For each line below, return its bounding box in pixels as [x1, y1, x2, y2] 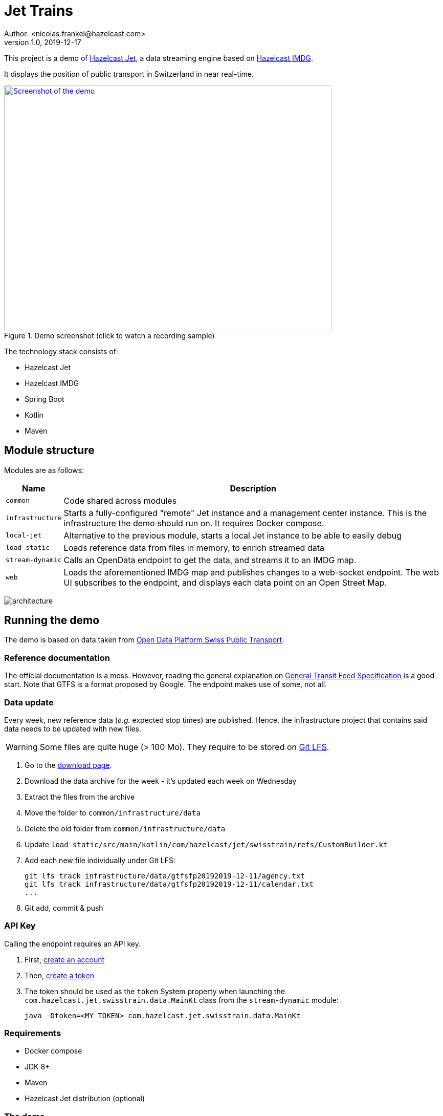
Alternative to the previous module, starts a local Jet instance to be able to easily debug [63, 530, 402, 541]
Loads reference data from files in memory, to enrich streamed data [63, 542, 324, 553]
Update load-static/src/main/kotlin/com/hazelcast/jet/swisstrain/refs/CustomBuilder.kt [25, 840, 388, 849]
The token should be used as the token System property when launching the [25, 986, 285, 996]
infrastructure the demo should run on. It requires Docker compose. [63, 518, 324, 528]
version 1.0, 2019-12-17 [4, 37, 81, 47]
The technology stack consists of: [4, 347, 118, 356]
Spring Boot [25, 394, 64, 403]
